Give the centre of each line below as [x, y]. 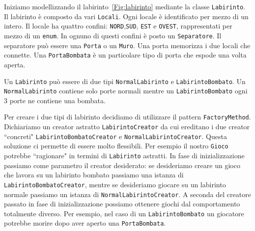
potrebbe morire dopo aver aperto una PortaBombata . [85, 223]
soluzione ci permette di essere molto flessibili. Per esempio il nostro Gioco [116, 146]
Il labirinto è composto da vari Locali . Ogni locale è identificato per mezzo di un [126, 16]
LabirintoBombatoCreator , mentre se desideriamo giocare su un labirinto [115, 184]
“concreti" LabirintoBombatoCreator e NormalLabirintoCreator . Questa [115, 136]
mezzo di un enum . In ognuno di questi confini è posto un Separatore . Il [113, 35]
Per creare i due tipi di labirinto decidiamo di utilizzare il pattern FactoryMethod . [127, 117]
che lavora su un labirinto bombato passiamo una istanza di [94, 175]
